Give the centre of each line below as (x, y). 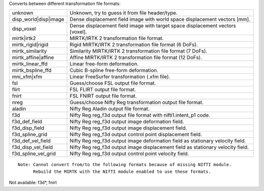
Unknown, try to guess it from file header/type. (124, 13)
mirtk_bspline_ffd (32, 70)
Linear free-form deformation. (104, 64)
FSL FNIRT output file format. (103, 96)
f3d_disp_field (28, 128)
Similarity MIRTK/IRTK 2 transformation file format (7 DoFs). (139, 51)
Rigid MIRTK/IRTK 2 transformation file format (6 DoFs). (134, 45)
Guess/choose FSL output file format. (113, 83)
